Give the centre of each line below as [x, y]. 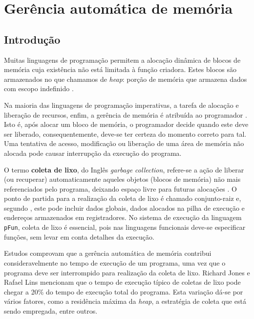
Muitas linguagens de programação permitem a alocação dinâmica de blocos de [122, 60]
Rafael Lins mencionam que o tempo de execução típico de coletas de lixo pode [122, 282]
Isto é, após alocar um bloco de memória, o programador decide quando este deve [126, 124]
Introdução [32, 39]
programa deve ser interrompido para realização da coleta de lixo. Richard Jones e [127, 272]
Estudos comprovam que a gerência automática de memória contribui [108, 253]
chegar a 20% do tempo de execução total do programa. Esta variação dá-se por [124, 291]
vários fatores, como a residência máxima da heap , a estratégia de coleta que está [125, 301]
